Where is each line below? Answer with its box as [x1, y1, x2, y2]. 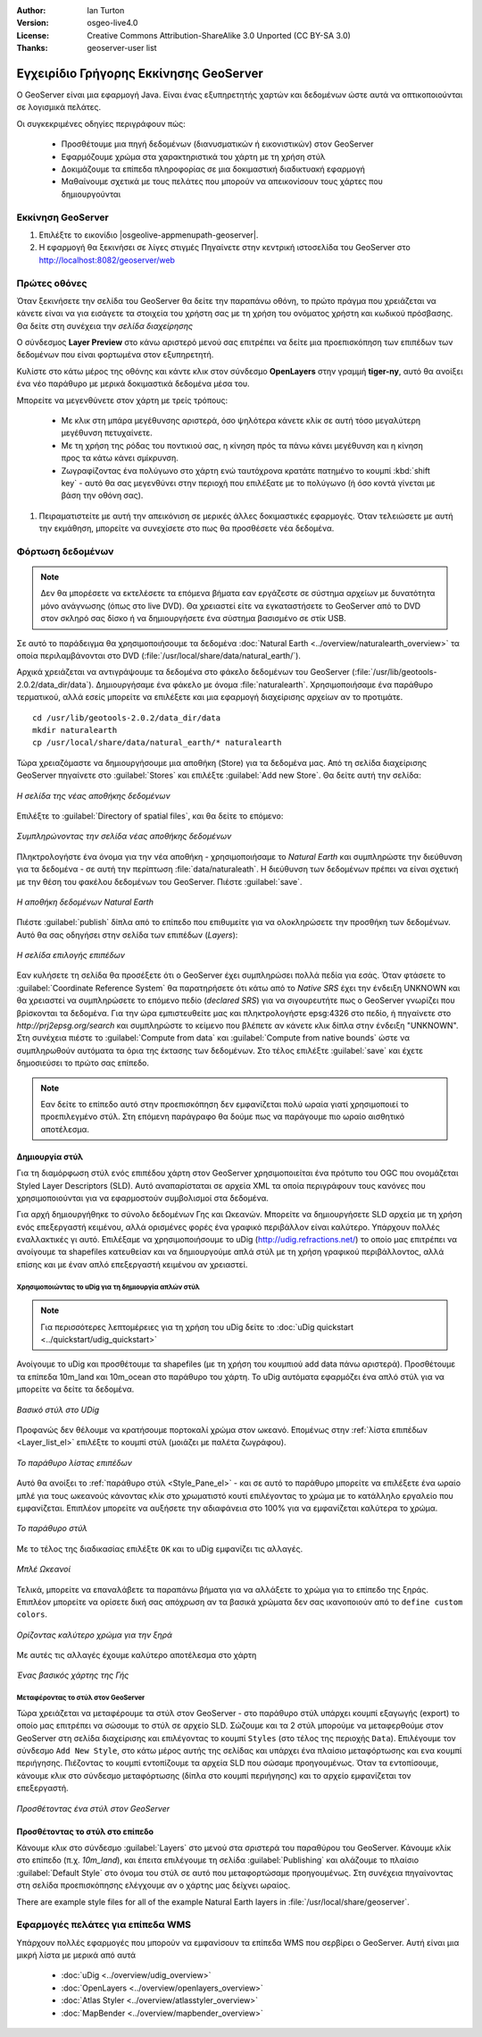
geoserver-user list [87, 43, 157, 54]
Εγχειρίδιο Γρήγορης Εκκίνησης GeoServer [16, 65, 263, 80]
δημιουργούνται [61, 189, 121, 199]
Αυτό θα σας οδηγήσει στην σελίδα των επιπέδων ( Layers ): [16, 930, 238, 940]
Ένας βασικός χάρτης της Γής [16, 1670, 129, 1680]
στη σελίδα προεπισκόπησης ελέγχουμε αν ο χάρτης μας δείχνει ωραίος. [16, 1880, 291, 1890]
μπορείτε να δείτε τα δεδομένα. [16, 1384, 135, 1394]
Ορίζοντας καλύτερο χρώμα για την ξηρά [16, 1629, 173, 1640]
